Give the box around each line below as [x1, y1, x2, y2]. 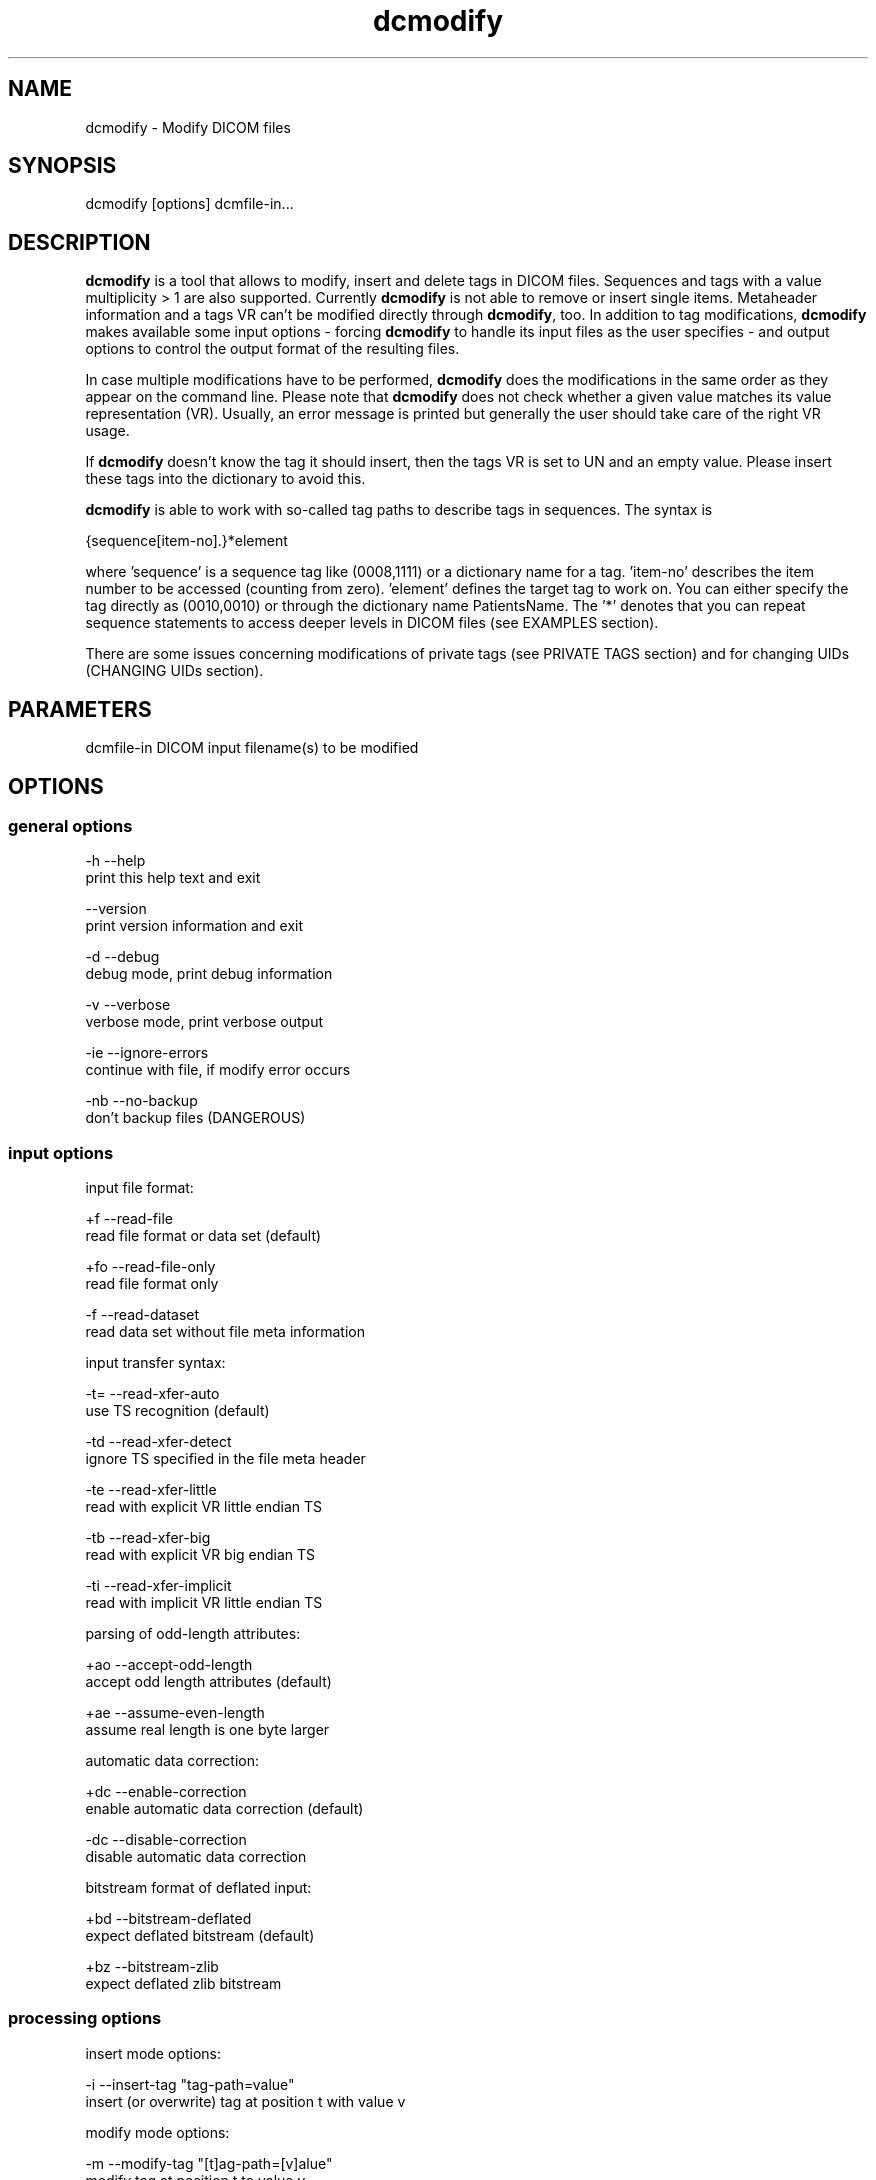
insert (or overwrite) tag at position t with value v [85, 2092, 406, 2110]
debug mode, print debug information [85, 965, 333, 983]
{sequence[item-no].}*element [85, 532, 288, 550]
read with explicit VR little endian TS [85, 1498, 323, 1516]
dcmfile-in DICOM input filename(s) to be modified [85, 739, 419, 757]
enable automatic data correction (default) [85, 1800, 364, 1818]
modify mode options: [85, 2123, 230, 2141]
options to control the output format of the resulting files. [85, 340, 460, 358]
